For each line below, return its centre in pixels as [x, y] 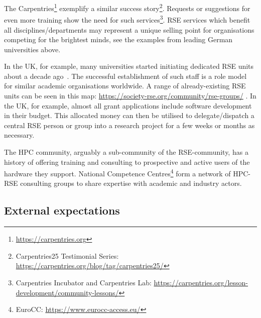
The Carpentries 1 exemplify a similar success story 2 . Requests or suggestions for [127, 7]
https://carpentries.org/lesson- [201, 283]
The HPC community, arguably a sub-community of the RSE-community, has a [126, 152]
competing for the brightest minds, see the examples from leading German [118, 39]
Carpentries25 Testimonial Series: [67, 255]
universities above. [32, 49]
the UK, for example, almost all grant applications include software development [128, 105]
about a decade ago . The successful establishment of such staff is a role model [125, 76]
